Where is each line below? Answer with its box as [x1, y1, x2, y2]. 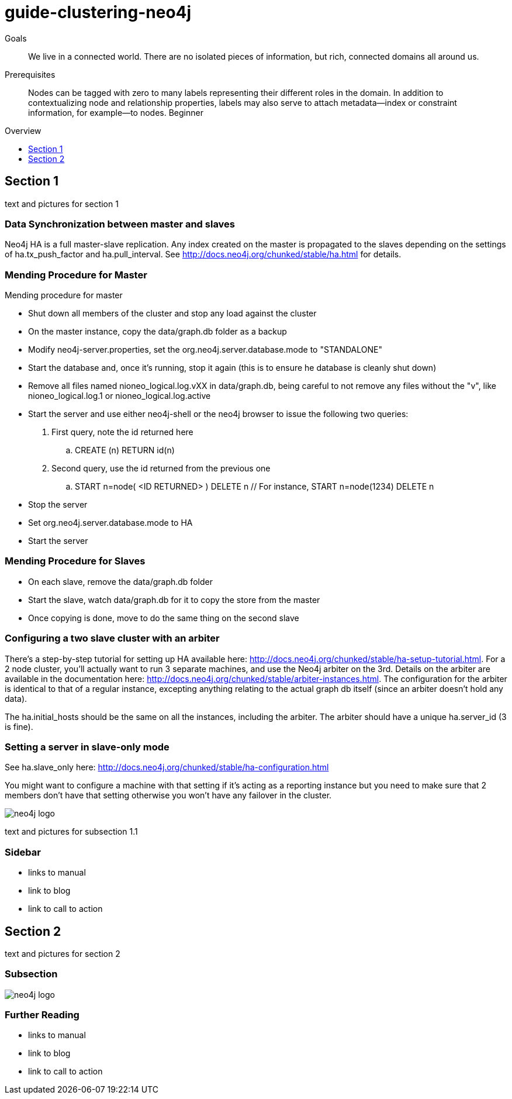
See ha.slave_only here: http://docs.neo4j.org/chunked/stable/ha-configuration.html [5, 762, 329, 773]
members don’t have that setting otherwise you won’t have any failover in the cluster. [5, 790, 332, 801]
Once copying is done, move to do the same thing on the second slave [28, 612, 299, 623]
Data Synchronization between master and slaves [5, 218, 236, 230]
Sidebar [5, 846, 41, 858]
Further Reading [5, 1009, 79, 1021]
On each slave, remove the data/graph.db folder [28, 576, 213, 587]
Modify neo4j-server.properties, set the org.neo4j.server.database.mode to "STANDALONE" [28, 344, 382, 355]
